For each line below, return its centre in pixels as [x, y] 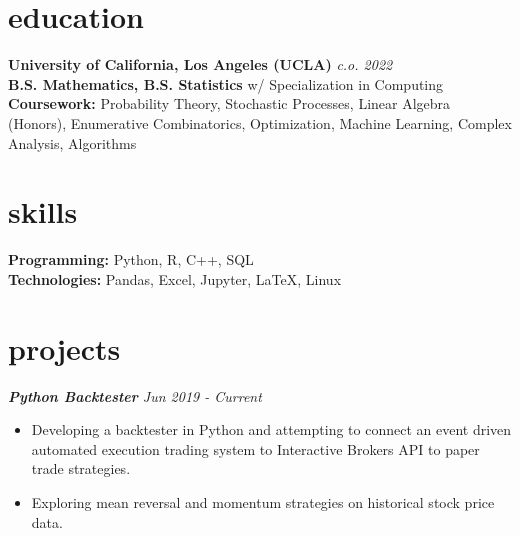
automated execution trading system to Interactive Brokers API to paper [255, 448]
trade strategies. [81, 468]
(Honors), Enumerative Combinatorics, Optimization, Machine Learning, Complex [260, 122]
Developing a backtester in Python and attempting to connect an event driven [271, 429]
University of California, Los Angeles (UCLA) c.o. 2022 [200, 64]
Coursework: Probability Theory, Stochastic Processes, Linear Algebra [229, 103]
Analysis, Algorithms [72, 142]
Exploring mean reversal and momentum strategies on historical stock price [263, 501]
